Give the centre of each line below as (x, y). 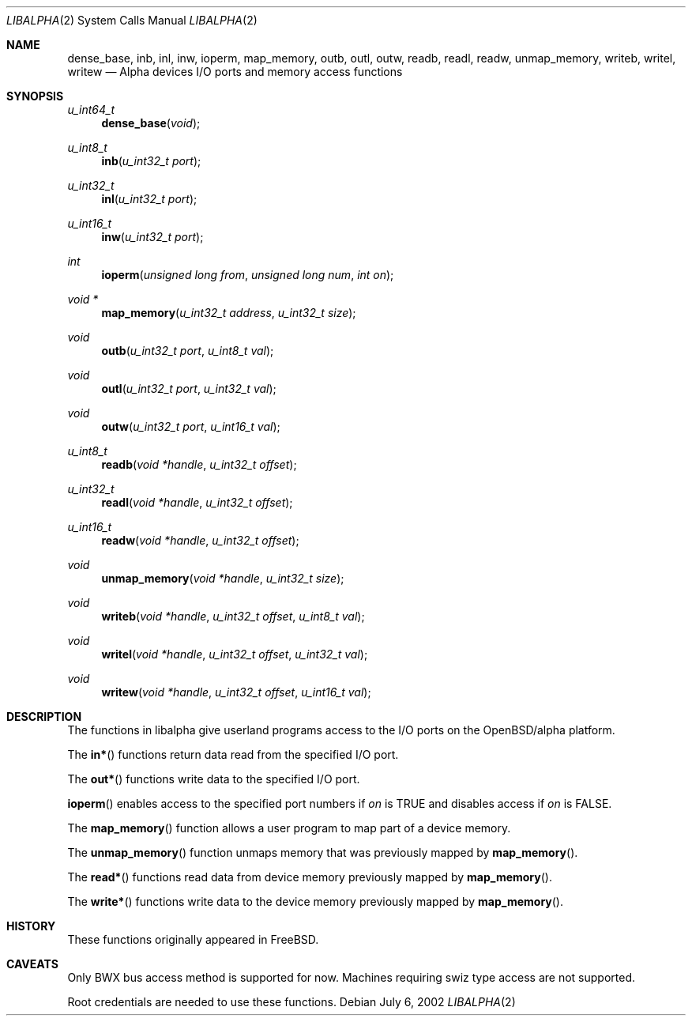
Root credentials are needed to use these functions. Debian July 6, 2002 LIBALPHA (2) (291, 1002)
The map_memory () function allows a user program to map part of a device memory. (289, 828)
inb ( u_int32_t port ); (151, 161)
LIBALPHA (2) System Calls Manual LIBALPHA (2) (132, 20)
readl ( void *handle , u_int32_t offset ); (197, 502)
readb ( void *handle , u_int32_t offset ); (199, 464)
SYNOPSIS (35, 96)
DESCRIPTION (44, 717)
